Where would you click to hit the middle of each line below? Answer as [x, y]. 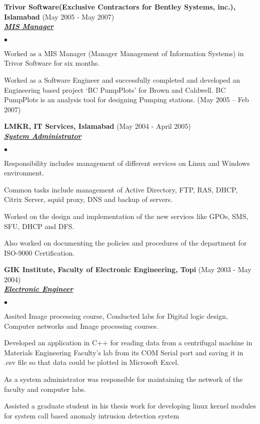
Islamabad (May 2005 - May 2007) [59, 16]
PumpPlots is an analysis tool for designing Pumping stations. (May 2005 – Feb [126, 99]
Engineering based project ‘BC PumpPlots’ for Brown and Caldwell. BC [115, 89]
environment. [24, 173]
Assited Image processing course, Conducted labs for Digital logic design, [116, 316]
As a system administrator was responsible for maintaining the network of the [123, 379]
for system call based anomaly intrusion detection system [92, 415]
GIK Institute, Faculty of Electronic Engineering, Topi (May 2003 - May [128, 269]
